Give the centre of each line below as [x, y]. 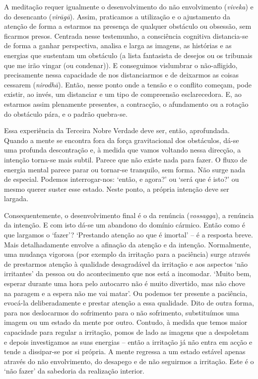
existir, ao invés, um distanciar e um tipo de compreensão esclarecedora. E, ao [123, 94]
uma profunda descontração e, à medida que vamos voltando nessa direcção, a [123, 150]
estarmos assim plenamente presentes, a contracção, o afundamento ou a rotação [126, 104]
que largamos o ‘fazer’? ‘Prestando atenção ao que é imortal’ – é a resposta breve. [129, 235]
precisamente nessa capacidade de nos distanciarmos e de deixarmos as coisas [121, 75]
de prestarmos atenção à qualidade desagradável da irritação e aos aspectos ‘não [126, 264]
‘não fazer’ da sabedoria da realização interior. [74, 371]
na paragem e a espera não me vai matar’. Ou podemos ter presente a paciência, [126, 293]
